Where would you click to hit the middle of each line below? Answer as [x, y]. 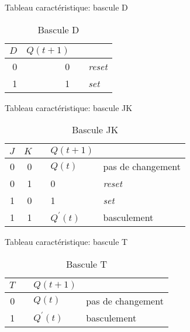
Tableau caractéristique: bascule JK [69, 107]
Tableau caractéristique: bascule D [66, 7]
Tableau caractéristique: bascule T [66, 242]
